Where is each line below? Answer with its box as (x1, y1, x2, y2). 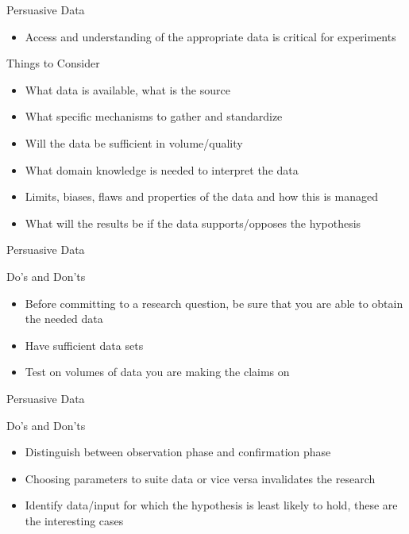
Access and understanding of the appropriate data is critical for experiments (25, 28, 396, 44)
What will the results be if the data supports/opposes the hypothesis (25, 214, 361, 231)
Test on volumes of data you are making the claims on (25, 363, 290, 380)
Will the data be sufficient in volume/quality (25, 134, 243, 151)
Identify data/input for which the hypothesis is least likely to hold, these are (25, 497, 398, 513)
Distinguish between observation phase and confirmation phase (25, 444, 331, 460)
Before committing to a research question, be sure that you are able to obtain (25, 294, 403, 311)
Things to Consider (6, 55, 100, 71)
